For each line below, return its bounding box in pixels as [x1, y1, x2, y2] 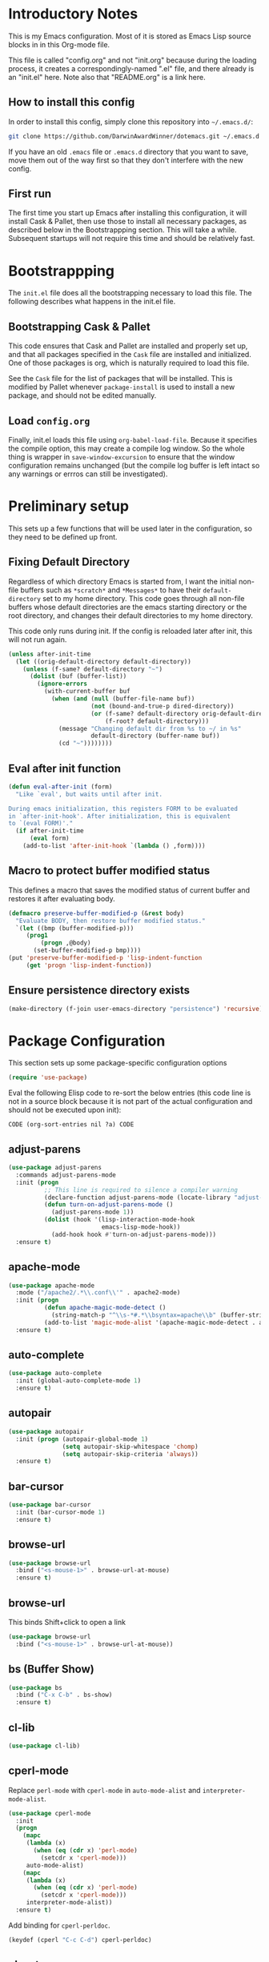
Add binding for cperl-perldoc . [8, 1920, 110, 1930]
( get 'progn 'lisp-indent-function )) [26, 961, 152, 969]
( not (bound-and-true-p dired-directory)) [90, 702, 235, 710]
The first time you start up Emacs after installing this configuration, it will [8, 208, 247, 218]
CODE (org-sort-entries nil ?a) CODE [8, 1121, 134, 1129]
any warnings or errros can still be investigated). [8, 469, 168, 479]
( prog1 [26, 932, 48, 940]
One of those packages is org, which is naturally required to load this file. [8, 358, 250, 368]
